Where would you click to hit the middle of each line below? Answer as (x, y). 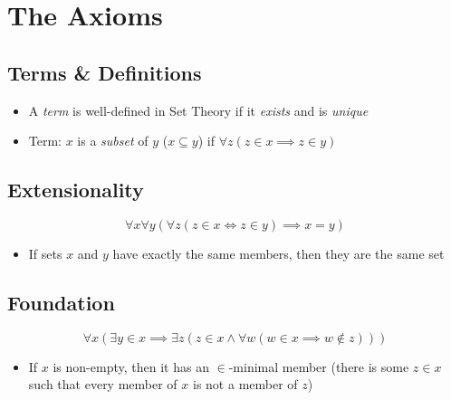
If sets (45, 253)
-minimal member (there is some (319, 366)
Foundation (61, 302)
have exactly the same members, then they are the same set (278, 253)
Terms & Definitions (105, 72)
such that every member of (103, 384)
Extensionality (76, 190)
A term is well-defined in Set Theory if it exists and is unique (198, 110)
